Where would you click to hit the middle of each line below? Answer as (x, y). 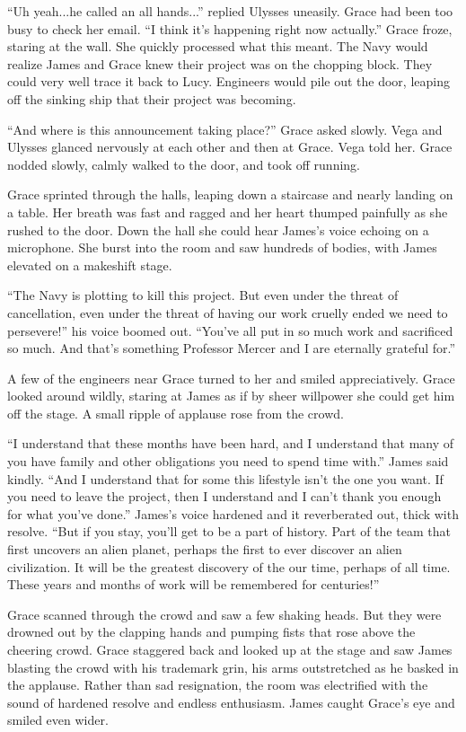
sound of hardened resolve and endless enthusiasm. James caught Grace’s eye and (231, 702)
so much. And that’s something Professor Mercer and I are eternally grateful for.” (232, 348)
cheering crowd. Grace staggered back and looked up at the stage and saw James (230, 649)
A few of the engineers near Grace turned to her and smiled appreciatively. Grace (231, 378)
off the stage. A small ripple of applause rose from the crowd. (176, 413)
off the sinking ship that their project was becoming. (152, 98)
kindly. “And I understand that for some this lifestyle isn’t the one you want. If (225, 478)
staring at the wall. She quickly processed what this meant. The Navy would (218, 46)
